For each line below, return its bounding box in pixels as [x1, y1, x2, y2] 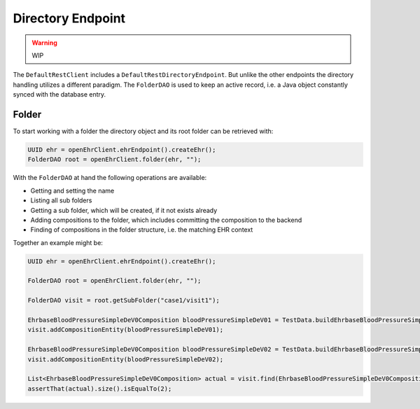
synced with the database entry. [13, 90, 106, 99]
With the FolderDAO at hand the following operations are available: [13, 174, 207, 182]
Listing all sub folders [30, 196, 92, 204]
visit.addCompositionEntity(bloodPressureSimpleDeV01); [27, 326, 224, 334]
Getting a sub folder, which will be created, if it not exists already [30, 206, 218, 214]
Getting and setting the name [30, 186, 115, 195]
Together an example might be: [13, 238, 103, 247]
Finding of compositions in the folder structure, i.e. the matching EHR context [30, 226, 253, 234]
